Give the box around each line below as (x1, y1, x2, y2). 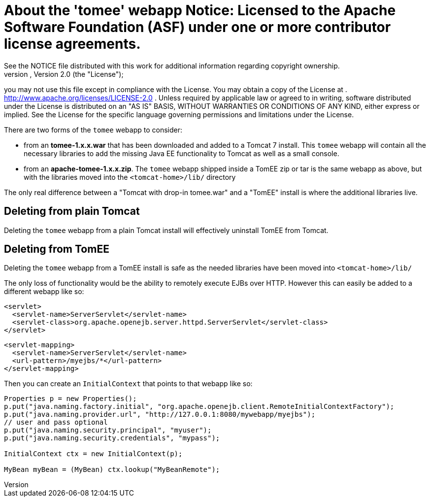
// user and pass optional (4, 418, 108, 427)
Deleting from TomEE (4, 243, 109, 256)
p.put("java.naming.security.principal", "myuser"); (4, 426, 212, 434)
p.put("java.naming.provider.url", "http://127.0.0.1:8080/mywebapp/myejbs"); (4, 410, 316, 419)
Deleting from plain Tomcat (4, 205, 140, 218)
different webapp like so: (4, 287, 84, 296)
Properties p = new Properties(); (4, 395, 137, 403)
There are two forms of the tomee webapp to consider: (4, 125, 183, 134)
